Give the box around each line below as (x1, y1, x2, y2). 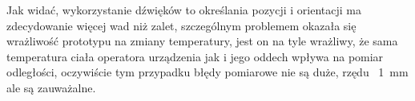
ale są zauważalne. (6, 79, 96, 95)
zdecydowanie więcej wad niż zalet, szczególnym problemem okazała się (6, 17, 357, 33)
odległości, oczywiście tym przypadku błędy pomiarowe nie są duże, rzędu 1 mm (6, 64, 409, 80)
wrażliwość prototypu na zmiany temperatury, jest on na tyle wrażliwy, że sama (6, 33, 398, 49)
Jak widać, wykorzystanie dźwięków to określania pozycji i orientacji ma (6, 2, 362, 17)
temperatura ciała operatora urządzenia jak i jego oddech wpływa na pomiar (6, 48, 384, 64)
